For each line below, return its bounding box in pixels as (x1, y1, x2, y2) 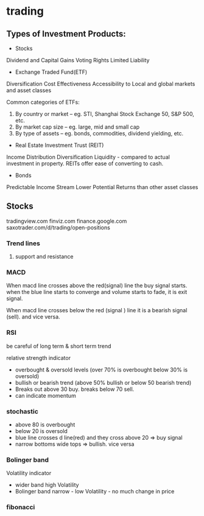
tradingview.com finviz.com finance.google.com (6, 217, 127, 224)
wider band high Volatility (15, 481, 79, 489)
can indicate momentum (15, 392, 76, 399)
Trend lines (6, 239, 41, 248)
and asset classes (6, 87, 52, 94)
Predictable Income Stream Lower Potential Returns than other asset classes (6, 184, 199, 190)
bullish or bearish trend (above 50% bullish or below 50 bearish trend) (15, 379, 192, 386)
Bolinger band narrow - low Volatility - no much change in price (15, 488, 175, 495)
